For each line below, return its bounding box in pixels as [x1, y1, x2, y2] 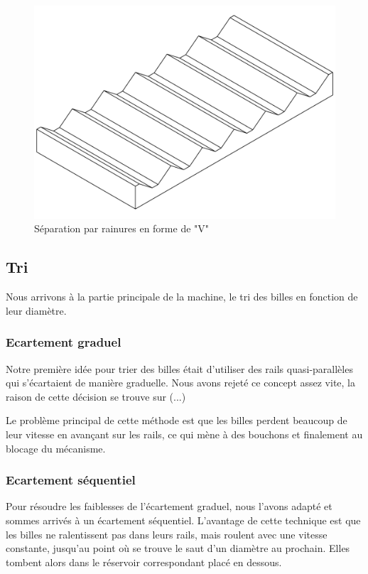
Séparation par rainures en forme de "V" [34, 221, 210, 236]
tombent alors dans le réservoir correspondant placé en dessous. [6, 554, 282, 569]
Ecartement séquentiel [6, 471, 136, 489]
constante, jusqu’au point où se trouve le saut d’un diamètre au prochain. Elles [6, 541, 350, 556]
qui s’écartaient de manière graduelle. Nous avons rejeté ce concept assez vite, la [6, 375, 356, 390]
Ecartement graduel [6, 333, 121, 351]
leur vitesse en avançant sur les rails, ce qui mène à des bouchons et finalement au [6, 426, 363, 441]
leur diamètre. [6, 303, 67, 318]
